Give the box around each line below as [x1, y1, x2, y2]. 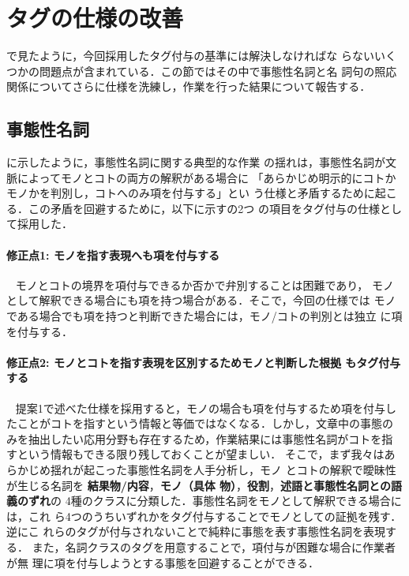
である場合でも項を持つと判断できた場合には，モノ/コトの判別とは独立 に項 [6, 308, 403, 324]
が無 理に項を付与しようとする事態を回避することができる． [6, 554, 319, 570]
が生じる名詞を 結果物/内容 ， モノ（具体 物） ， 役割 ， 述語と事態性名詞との [6, 477, 391, 493]
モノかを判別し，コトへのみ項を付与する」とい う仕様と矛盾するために [6, 185, 375, 201]
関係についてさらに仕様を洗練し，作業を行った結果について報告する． [6, 78, 371, 95]
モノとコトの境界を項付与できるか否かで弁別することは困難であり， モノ [15, 276, 394, 293]
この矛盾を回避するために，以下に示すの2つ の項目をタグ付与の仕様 [28, 200, 380, 216]
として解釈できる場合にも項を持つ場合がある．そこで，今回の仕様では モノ [6, 292, 396, 309]
